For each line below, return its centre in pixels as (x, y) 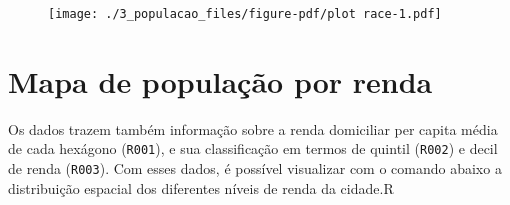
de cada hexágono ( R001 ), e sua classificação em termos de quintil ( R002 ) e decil (253, 148)
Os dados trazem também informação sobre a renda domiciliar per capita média (253, 128)
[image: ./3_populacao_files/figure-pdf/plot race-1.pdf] (245, 14)
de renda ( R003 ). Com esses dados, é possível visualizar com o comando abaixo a (255, 168)
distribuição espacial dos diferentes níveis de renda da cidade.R (201, 187)
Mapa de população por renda (220, 80)
